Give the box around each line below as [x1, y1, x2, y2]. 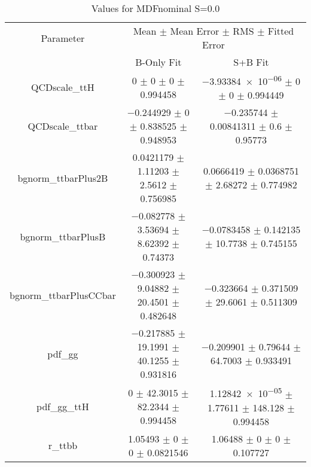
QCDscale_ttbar [28, 119, 98, 133]
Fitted [267, 24, 294, 38]
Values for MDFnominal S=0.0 [91, 1, 220, 15]
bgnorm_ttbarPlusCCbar [10, 288, 116, 302]
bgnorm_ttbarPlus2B [17, 170, 108, 185]
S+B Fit [233, 55, 269, 69]
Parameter [41, 30, 85, 45]
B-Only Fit [135, 55, 182, 69]
